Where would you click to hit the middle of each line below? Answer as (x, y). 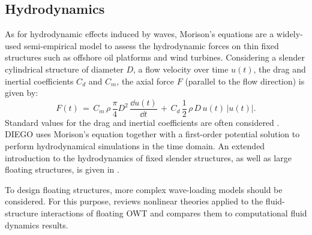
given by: (22, 93)
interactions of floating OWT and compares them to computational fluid (174, 213)
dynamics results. (37, 225)
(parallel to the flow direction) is (245, 81)
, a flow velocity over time (181, 69)
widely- (289, 34)
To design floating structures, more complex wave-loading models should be (144, 189)
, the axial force (145, 81)
